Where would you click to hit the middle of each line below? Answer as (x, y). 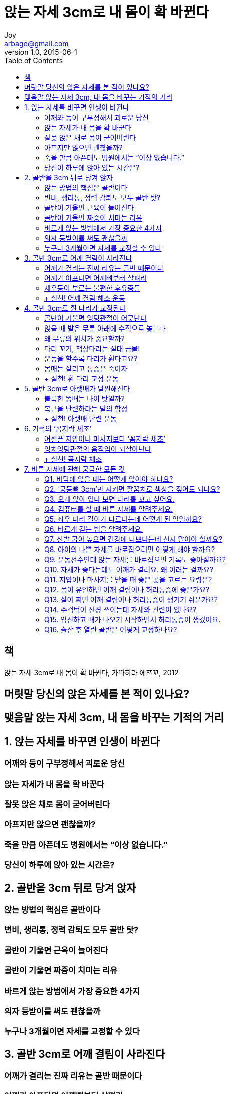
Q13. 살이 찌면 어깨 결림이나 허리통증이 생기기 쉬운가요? (131, 599)
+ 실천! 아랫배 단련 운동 (80, 418)
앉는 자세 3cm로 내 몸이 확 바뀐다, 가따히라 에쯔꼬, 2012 (91, 672)
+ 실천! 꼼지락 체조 (73, 459)
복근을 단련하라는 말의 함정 (86, 408)
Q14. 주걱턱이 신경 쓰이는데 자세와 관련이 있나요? (121, 609)
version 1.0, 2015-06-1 (41, 52)
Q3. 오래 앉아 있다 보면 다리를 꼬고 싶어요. (109, 499)
